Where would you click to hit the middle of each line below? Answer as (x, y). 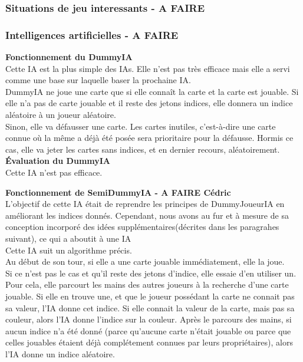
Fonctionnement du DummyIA (69, 57)
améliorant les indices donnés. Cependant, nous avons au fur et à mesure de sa (147, 215)
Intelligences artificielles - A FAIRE (92, 34)
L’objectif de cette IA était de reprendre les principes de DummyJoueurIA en (145, 204)
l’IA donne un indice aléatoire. (60, 353)
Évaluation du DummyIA (58, 161)
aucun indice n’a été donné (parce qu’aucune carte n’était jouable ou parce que (148, 330)
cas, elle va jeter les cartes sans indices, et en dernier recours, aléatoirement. (143, 149)
